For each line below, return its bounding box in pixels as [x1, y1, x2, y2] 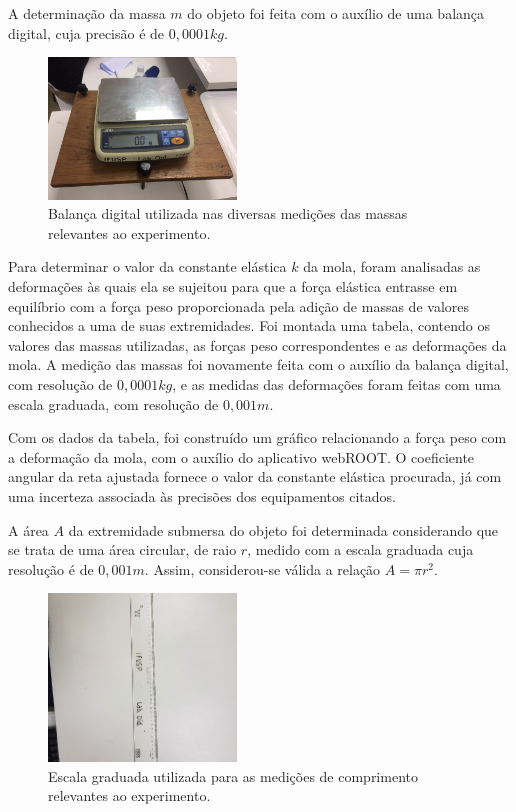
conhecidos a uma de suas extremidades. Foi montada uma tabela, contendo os [8, 315, 491, 336]
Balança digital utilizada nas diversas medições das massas [48, 203, 408, 224]
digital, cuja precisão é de [8, 22, 165, 43]
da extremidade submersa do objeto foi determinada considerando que [68, 519, 499, 540]
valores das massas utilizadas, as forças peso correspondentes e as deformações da [8, 334, 507, 355]
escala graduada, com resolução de [8, 393, 219, 414]
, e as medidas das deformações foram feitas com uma [172, 374, 501, 395]
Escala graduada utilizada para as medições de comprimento [48, 765, 418, 786]
